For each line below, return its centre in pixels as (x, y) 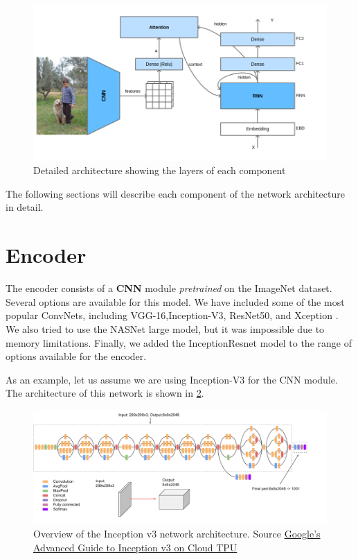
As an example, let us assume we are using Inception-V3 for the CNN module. (172, 379)
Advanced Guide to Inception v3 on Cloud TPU (135, 547)
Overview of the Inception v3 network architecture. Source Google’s (177, 534)
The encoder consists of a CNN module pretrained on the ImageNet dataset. (169, 288)
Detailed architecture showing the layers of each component (160, 170)
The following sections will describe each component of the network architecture (175, 193)
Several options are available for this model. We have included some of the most (175, 301)
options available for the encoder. (76, 356)
